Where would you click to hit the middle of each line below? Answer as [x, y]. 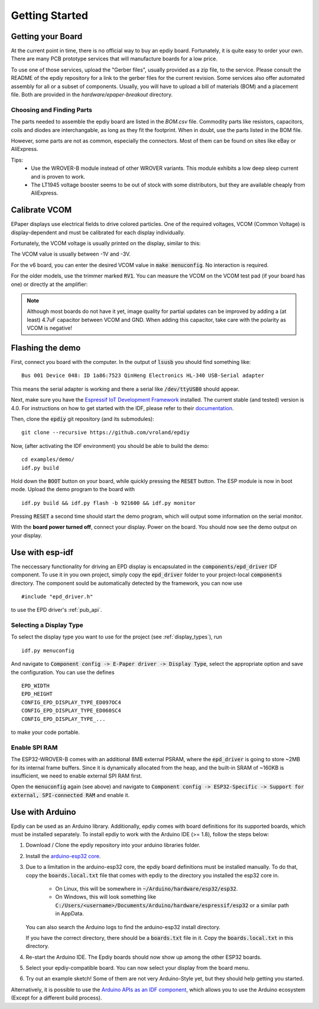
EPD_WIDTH [35, 686]
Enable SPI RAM [34, 747]
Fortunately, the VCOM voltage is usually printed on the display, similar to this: [106, 243]
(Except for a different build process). [57, 998]
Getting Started [50, 15]
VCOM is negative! [50, 328]
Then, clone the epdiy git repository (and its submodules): [83, 419]
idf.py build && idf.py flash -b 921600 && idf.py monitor [109, 503]
